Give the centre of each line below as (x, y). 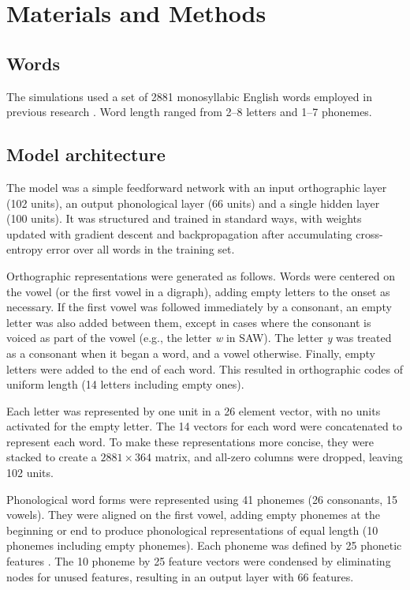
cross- (369, 233)
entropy (25, 249)
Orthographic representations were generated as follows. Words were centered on (201, 275)
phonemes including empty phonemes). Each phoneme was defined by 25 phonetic (204, 545)
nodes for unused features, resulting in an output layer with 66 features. (180, 576)
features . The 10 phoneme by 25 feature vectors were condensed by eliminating (199, 561)
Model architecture (86, 154)
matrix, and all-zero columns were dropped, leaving (279, 457)
